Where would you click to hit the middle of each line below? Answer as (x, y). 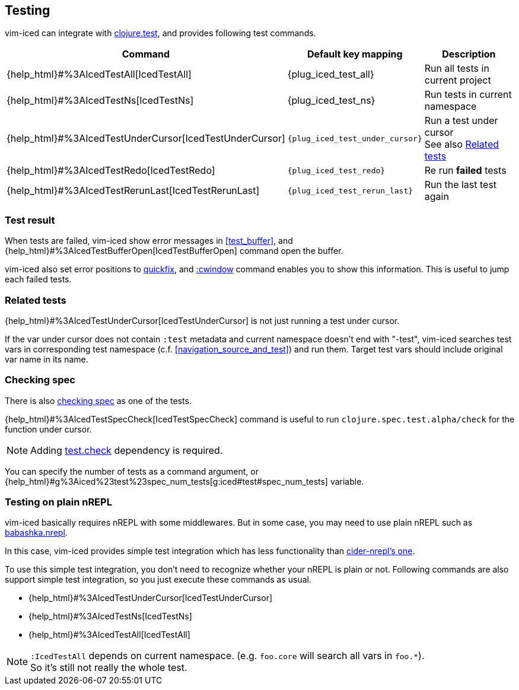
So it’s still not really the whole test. (109, 668)
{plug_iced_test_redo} (336, 170)
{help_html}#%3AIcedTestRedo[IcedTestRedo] (111, 171)
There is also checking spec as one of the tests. (98, 400)
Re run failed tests (465, 171)
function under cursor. (48, 429)
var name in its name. (47, 359)
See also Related (462, 144)
